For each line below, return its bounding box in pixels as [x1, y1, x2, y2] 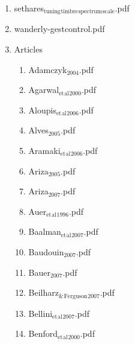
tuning [43, 8, 61, 15]
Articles [14, 43, 43, 56]
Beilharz [28, 286, 59, 299]
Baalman [28, 225, 61, 238]
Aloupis [28, 103, 56, 116]
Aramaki [28, 144, 61, 157]
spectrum [78, 8, 102, 15]
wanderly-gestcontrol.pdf [14, 22, 105, 35]
